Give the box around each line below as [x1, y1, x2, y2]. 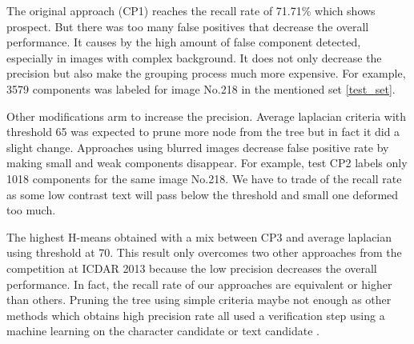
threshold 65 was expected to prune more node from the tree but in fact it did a [6, 123, 400, 140]
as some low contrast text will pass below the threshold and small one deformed [6, 186, 399, 202]
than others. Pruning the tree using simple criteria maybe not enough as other [6, 291, 392, 308]
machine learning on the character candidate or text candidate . [6, 322, 320, 339]
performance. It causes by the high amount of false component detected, [6, 34, 361, 50]
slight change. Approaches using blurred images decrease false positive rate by [6, 138, 389, 155]
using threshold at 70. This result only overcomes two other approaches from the [6, 244, 402, 261]
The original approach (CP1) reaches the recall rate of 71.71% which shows [6, 2, 376, 18]
